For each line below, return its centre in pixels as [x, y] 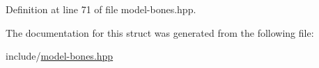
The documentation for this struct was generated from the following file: [160, 32]
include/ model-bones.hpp [60, 56]
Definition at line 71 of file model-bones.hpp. [101, 9]
